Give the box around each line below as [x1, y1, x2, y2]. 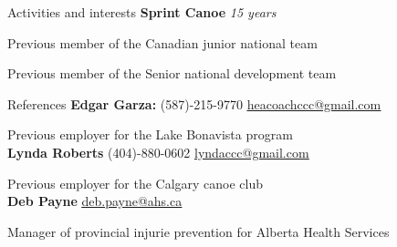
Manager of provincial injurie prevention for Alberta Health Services [7, 221, 390, 241]
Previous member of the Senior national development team [7, 64, 337, 83]
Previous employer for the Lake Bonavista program [7, 125, 293, 144]
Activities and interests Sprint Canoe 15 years [7, 3, 277, 21]
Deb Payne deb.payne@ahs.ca [7, 191, 183, 211]
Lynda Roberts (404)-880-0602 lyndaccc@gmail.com [7, 142, 309, 161]
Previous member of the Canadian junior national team [7, 33, 318, 52]
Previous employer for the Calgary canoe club [7, 173, 264, 192]
